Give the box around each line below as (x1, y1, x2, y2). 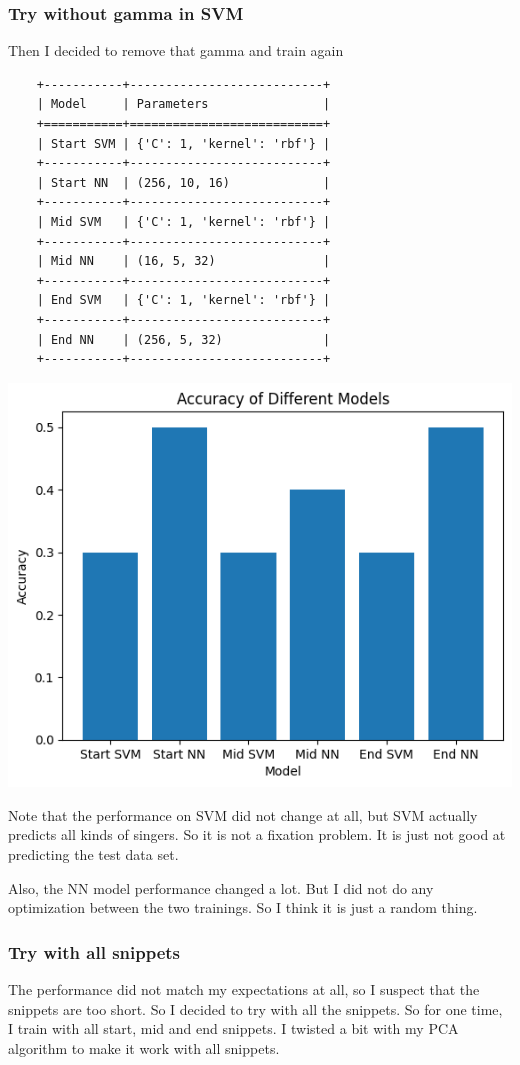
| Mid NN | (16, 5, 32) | (36, 254, 331, 269)
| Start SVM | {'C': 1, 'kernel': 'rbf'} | (36, 136, 331, 151)
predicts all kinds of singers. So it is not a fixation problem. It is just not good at (8, 824, 506, 845)
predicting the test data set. (8, 843, 179, 864)
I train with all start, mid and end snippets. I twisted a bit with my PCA (8, 1018, 459, 1039)
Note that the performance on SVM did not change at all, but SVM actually (8, 804, 478, 825)
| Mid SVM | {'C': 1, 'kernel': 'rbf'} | (36, 214, 331, 229)
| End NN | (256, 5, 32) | (36, 332, 331, 347)
